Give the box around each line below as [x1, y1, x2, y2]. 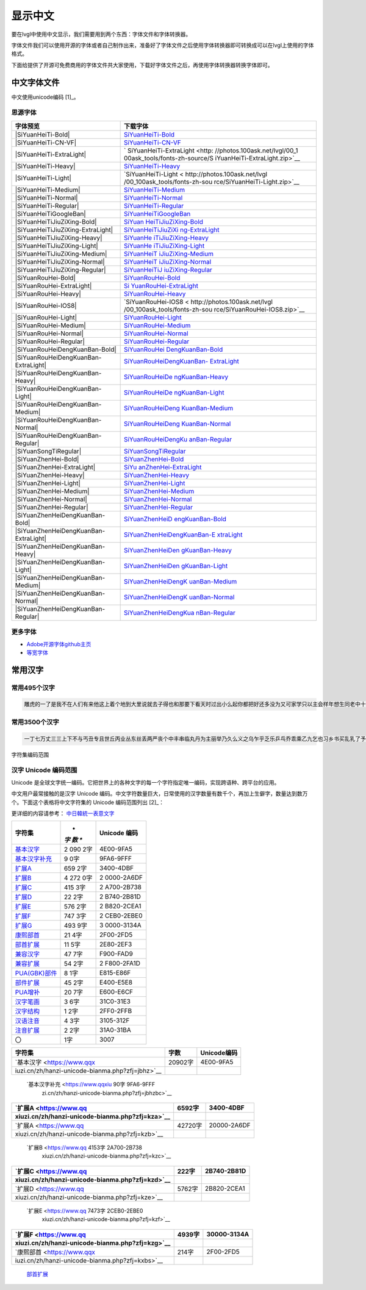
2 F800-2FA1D [99, 959, 140, 968]
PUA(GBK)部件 [15, 969, 57, 978]
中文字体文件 [11, 77, 60, 88]
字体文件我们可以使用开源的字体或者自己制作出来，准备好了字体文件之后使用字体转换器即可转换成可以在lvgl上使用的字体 [11, 41, 314, 49]
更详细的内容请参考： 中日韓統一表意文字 [11, 810, 115, 817]
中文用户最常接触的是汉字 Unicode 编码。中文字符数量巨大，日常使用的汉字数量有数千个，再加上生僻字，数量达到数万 [11, 790, 308, 797]
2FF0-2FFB [99, 1007, 132, 1015]
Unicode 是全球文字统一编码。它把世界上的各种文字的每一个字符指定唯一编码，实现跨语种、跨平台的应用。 [11, 779, 280, 786]
